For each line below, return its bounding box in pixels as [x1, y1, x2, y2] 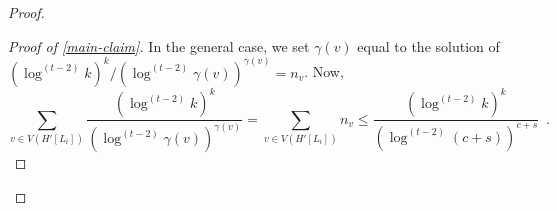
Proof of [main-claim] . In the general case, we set [8, 35, 310, 56]
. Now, [304, 61, 344, 82]
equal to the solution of [357, 35, 500, 56]
